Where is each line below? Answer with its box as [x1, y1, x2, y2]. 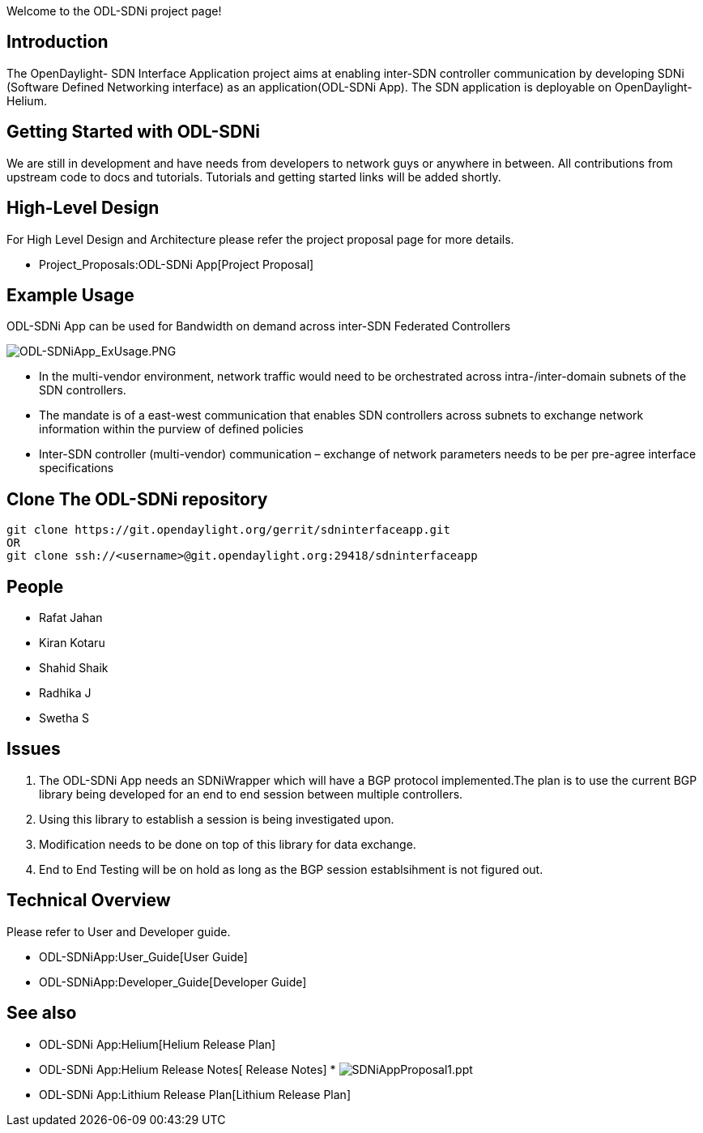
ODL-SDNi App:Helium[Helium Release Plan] [39, 1037, 276, 1051]
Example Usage [6, 284, 134, 305]
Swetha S [39, 711, 89, 726]
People [6, 576, 64, 597]
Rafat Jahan [39, 611, 103, 625]
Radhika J [39, 686, 92, 701]
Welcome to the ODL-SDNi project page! [6, 4, 222, 18]
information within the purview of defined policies [39, 422, 304, 437]
